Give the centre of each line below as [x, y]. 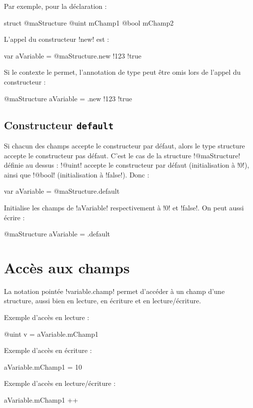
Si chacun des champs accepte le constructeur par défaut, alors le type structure [125, 145]
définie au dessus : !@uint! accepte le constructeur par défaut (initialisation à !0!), [127, 165]
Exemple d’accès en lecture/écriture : [60, 383]
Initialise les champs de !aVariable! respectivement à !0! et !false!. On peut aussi [124, 207]
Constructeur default [59, 125]
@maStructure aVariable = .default [57, 234]
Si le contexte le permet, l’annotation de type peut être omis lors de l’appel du [122, 72]
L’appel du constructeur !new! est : [56, 39]
